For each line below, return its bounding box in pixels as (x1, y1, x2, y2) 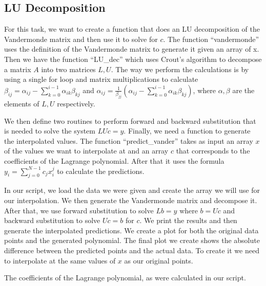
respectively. (57, 98, 95, 109)
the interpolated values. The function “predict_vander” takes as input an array (4, 135, 253, 146)
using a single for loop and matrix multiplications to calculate (4, 74, 198, 84)
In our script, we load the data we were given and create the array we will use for (4, 185, 260, 195)
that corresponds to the (176, 145, 250, 156)
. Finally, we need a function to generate (124, 125, 251, 136)
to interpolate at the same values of (4, 255, 116, 266)
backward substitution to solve (4, 215, 100, 226)
